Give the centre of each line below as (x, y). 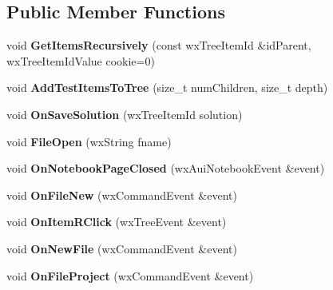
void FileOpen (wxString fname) (89, 141)
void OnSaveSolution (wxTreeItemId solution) (125, 114)
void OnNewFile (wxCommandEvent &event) (122, 248)
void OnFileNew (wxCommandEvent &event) (122, 195)
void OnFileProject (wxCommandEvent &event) (130, 275)
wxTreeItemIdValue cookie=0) (81, 60)
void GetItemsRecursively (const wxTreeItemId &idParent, (159, 45)
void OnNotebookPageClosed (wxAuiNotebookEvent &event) (166, 168)
